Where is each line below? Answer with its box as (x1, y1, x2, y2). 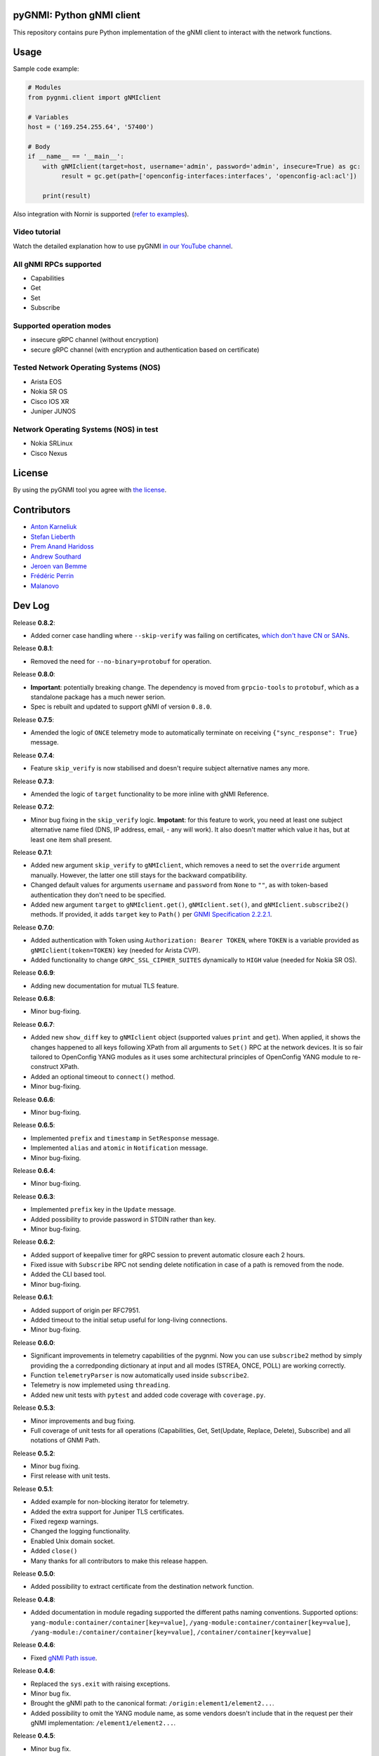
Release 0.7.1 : (13, 848, 53, 856)
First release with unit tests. (30, 1472, 111, 1480)
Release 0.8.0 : (13, 670, 55, 679)
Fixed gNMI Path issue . (30, 1653, 98, 1662)
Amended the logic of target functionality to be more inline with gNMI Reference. (30, 790, 270, 799)
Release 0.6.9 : (13, 969, 55, 977)
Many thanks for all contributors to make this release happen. (30, 1557, 208, 1565)
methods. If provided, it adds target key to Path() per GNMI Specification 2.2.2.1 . (30, 910, 272, 919)
